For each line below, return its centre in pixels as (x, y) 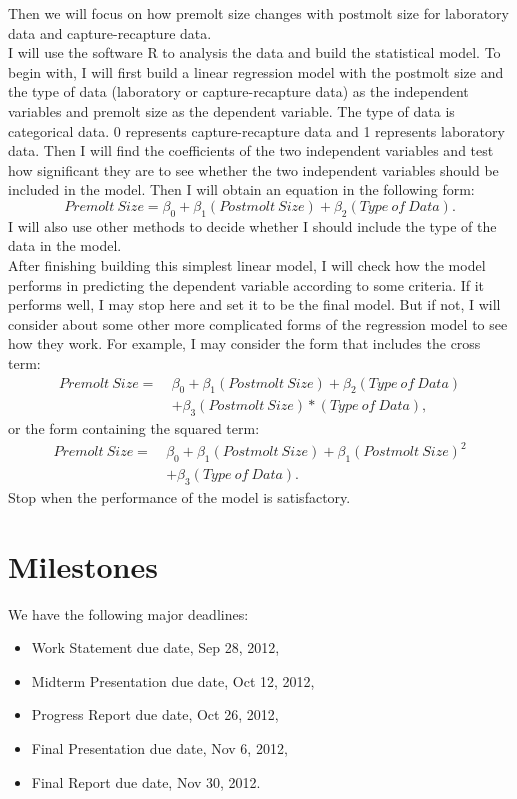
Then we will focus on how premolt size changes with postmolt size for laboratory (259, 13)
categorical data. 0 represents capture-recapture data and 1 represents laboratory (256, 130)
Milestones (83, 565)
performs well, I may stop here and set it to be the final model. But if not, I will (254, 304)
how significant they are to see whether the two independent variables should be (253, 169)
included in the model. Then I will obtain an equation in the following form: (241, 189)
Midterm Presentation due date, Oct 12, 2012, (173, 680)
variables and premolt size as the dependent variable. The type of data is (231, 110)
